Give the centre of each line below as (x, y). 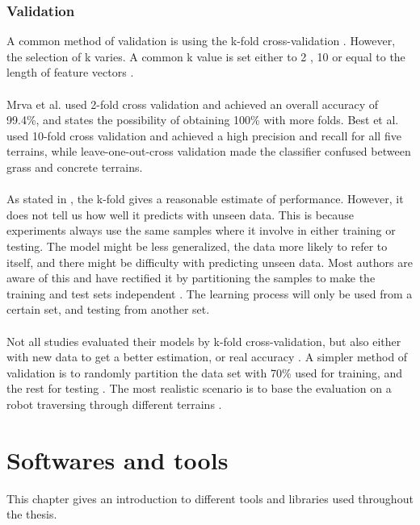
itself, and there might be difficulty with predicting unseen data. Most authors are (210, 262)
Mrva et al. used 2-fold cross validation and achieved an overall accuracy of (193, 104)
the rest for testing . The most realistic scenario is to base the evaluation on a (199, 388)
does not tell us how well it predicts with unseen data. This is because (180, 214)
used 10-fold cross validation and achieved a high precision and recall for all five (204, 135)
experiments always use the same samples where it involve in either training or (201, 230)
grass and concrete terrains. (75, 167)
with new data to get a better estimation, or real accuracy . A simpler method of (207, 357)
